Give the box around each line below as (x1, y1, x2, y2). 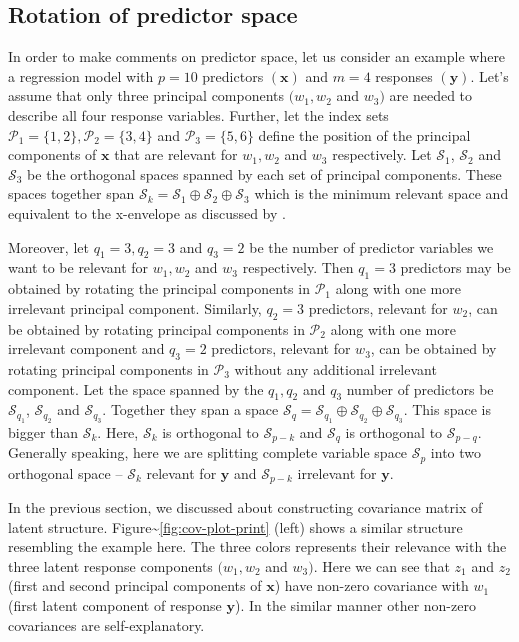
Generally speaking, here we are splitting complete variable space (8, 442, 408, 463)
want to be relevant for (8, 257, 149, 278)
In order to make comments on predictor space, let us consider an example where (8, 46, 506, 67)
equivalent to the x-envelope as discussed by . (8, 202, 286, 223)
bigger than (8, 421, 79, 442)
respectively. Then (242, 257, 354, 278)
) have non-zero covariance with (274, 575, 469, 596)
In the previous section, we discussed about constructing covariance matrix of (8, 497, 483, 518)
